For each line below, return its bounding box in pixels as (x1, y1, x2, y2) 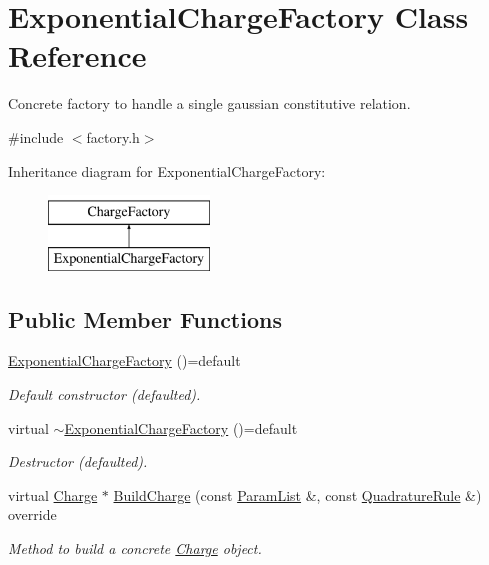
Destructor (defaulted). (8, 451, 148, 472)
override (8, 504, 57, 525)
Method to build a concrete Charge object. (8, 538, 262, 559)
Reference (8, 35, 147, 76)
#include (8, 126, 64, 147)
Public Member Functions (8, 303, 282, 334)
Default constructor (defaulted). (8, 384, 201, 405)
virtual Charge (8, 484, 98, 505)
